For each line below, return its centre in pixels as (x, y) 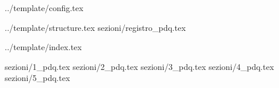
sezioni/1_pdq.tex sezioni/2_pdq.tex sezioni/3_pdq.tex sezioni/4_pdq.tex (139, 66)
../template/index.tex (43, 47)
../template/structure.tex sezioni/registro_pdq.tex (95, 27)
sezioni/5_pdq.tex (38, 78)
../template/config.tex (44, 8)
